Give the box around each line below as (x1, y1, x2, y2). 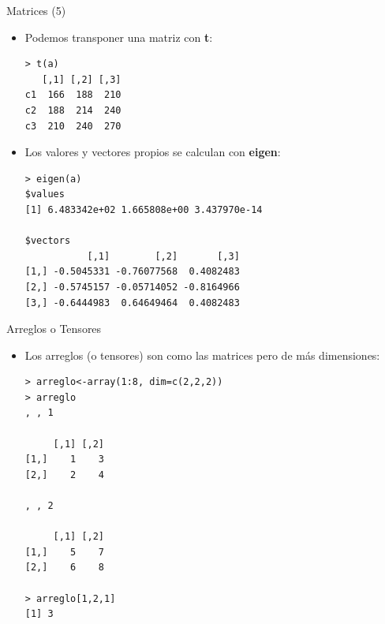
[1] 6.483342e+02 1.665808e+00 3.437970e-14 (24, 204, 263, 215)
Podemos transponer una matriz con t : (24, 28, 213, 45)
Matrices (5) (6, 2, 66, 18)
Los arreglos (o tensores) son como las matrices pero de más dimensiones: (24, 346, 380, 363)
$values (24, 189, 65, 200)
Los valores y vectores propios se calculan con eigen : (24, 144, 281, 160)
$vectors (24, 235, 71, 247)
